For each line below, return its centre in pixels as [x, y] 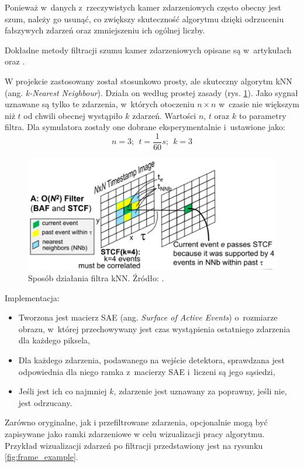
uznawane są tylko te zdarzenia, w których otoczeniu [100, 104]
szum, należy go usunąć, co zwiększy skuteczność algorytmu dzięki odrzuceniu [144, 18]
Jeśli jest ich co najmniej [63, 391]
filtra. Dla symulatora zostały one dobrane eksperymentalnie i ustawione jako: [145, 127]
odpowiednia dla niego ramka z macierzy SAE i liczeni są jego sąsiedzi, [147, 371]
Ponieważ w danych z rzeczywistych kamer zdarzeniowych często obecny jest [143, 7]
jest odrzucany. [45, 402]
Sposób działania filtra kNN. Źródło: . [96, 278]
